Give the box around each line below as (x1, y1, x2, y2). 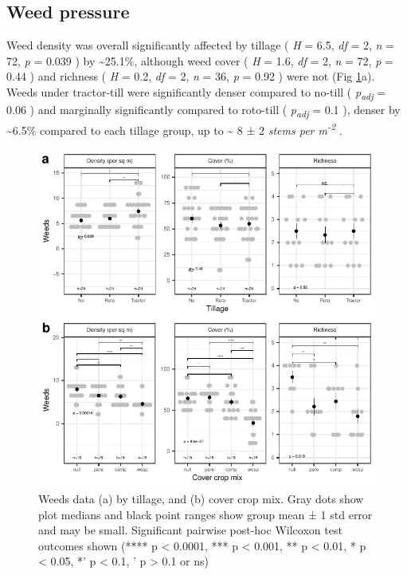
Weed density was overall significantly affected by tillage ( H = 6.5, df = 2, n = (6, 37, 394, 53)
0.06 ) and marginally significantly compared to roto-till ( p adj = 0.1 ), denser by (6, 101, 401, 120)
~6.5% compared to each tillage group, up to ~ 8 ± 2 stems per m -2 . (6, 120, 342, 138)
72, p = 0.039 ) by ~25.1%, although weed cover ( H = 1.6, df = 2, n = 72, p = (6, 52, 393, 69)
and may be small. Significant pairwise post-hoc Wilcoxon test (38, 522, 342, 538)
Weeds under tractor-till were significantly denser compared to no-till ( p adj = (6, 83, 386, 102)
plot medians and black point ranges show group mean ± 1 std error (38, 506, 373, 522)
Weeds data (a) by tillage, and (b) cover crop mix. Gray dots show (38, 490, 364, 507)
